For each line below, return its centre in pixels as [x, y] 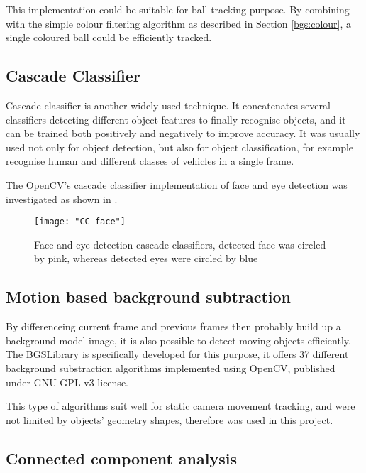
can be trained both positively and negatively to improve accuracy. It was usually [183, 133]
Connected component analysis [121, 458]
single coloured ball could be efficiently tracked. [109, 37]
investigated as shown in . [62, 199]
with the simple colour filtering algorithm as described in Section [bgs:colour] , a [179, 23]
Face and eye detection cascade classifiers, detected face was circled [180, 244]
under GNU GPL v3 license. [67, 382]
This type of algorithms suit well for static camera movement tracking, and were [181, 406]
